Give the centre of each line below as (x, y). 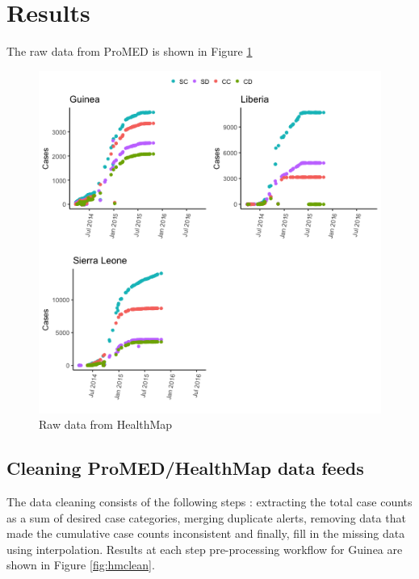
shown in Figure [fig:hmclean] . (81, 565)
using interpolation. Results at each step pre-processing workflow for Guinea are (205, 549)
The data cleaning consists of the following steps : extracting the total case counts (209, 502)
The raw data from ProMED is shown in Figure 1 (130, 51)
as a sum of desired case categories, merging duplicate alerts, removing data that (206, 517)
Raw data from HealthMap (106, 424)
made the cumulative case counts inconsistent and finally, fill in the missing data (206, 533)
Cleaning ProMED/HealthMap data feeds (185, 468)
